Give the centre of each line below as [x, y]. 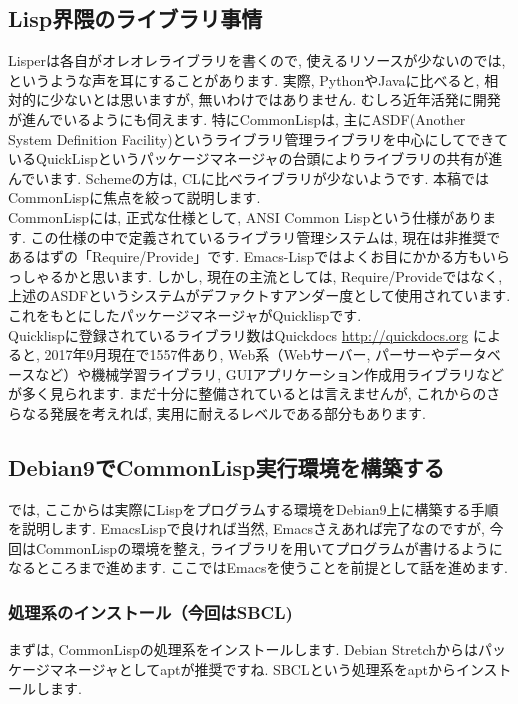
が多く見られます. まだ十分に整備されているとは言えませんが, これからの [247, 393]
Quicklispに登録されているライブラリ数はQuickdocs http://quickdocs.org [238, 334]
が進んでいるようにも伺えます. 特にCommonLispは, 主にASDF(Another [237, 118]
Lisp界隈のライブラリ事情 [135, 18]
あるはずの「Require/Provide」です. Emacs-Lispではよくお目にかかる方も [245, 256]
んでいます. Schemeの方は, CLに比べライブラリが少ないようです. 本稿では [249, 177]
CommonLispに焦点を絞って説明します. [134, 197]
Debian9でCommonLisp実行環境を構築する [226, 466]
